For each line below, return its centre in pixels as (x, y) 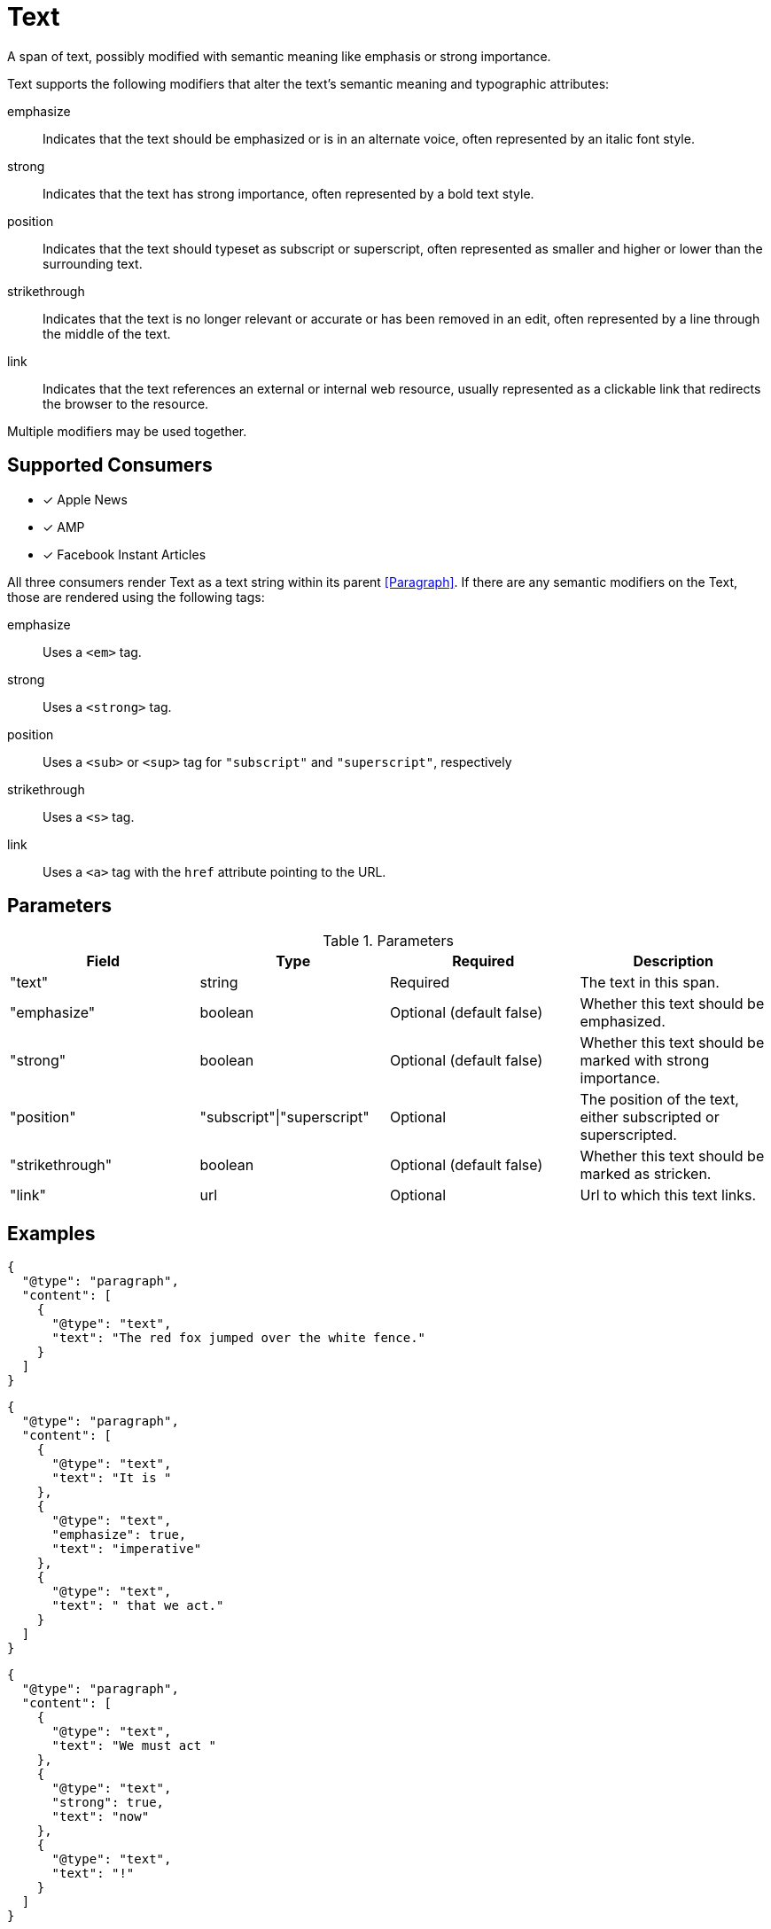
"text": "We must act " (134, 1746)
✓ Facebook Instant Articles (125, 554)
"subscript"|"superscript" (284, 1117)
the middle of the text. (107, 333)
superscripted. (628, 1135)
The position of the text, (659, 1100)
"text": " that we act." (138, 1606)
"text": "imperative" (127, 1549)
